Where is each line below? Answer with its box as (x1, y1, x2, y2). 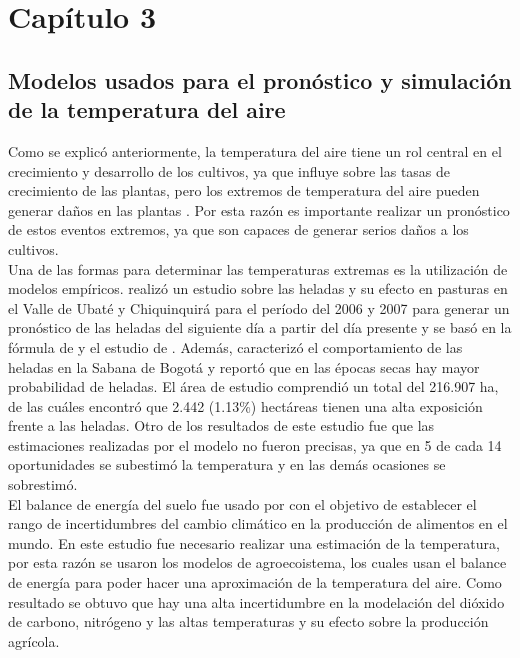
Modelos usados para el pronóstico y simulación (8, 64, 512, 95)
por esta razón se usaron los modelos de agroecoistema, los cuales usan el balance (8, 552, 507, 573)
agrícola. (8, 630, 60, 651)
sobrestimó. (8, 474, 78, 495)
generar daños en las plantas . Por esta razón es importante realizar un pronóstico (8, 199, 510, 220)
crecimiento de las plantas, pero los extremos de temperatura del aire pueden (8, 180, 480, 201)
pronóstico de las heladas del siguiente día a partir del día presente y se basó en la (8, 317, 512, 338)
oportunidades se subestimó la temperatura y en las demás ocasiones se (8, 454, 446, 475)
